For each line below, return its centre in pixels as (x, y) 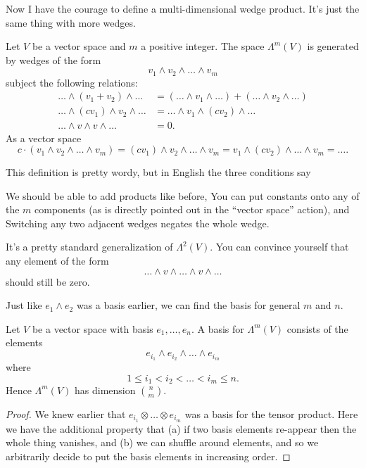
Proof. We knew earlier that (66, 413)
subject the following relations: (72, 82)
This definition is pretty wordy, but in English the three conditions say (158, 172)
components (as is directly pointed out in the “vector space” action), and (192, 209)
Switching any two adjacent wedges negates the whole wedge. (138, 223)
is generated (333, 46)
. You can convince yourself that (279, 247)
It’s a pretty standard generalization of (89, 247)
